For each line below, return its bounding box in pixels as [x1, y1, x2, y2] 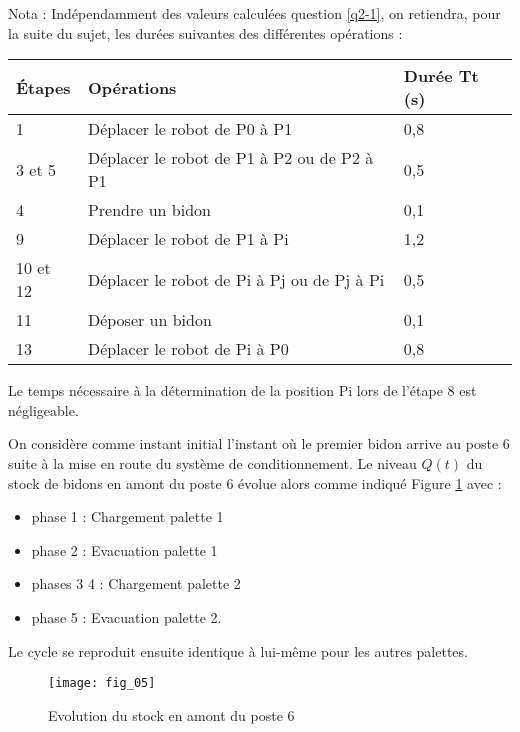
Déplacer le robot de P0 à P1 [87, 117, 293, 141]
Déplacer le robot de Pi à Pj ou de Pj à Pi [87, 267, 385, 291]
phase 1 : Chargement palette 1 [31, 506, 224, 527]
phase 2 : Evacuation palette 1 [31, 539, 218, 560]
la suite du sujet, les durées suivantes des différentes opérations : [8, 22, 403, 43]
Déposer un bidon [87, 308, 212, 332]
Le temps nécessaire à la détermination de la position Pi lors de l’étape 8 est [8, 380, 477, 401]
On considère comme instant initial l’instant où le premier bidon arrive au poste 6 [8, 433, 510, 454]
